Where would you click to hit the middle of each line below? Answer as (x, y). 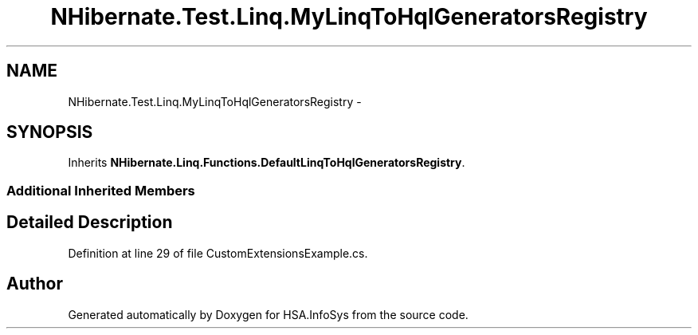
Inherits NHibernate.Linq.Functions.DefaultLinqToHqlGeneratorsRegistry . (267, 163)
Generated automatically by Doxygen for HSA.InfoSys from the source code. (268, 314)
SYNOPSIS (50, 132)
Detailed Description (90, 223)
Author (35, 284)
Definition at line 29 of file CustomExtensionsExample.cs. (218, 253)
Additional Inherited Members (101, 190)
